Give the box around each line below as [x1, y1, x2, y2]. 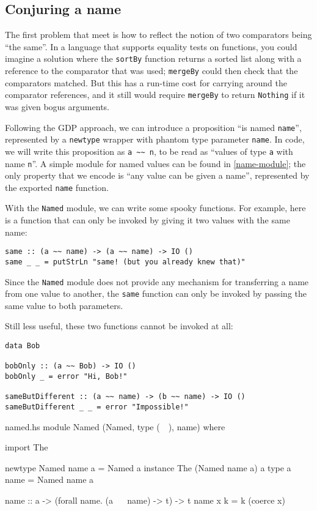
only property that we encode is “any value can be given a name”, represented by [5, 169, 310, 182]
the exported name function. [5, 181, 109, 193]
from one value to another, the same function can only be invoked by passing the [5, 287, 307, 300]
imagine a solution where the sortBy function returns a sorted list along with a [5, 52, 302, 65]
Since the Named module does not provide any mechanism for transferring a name [5, 275, 309, 288]
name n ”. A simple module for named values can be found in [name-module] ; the [5, 157, 306, 170]
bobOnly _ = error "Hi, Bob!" [5, 372, 128, 381]
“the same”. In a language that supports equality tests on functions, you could [5, 40, 297, 53]
